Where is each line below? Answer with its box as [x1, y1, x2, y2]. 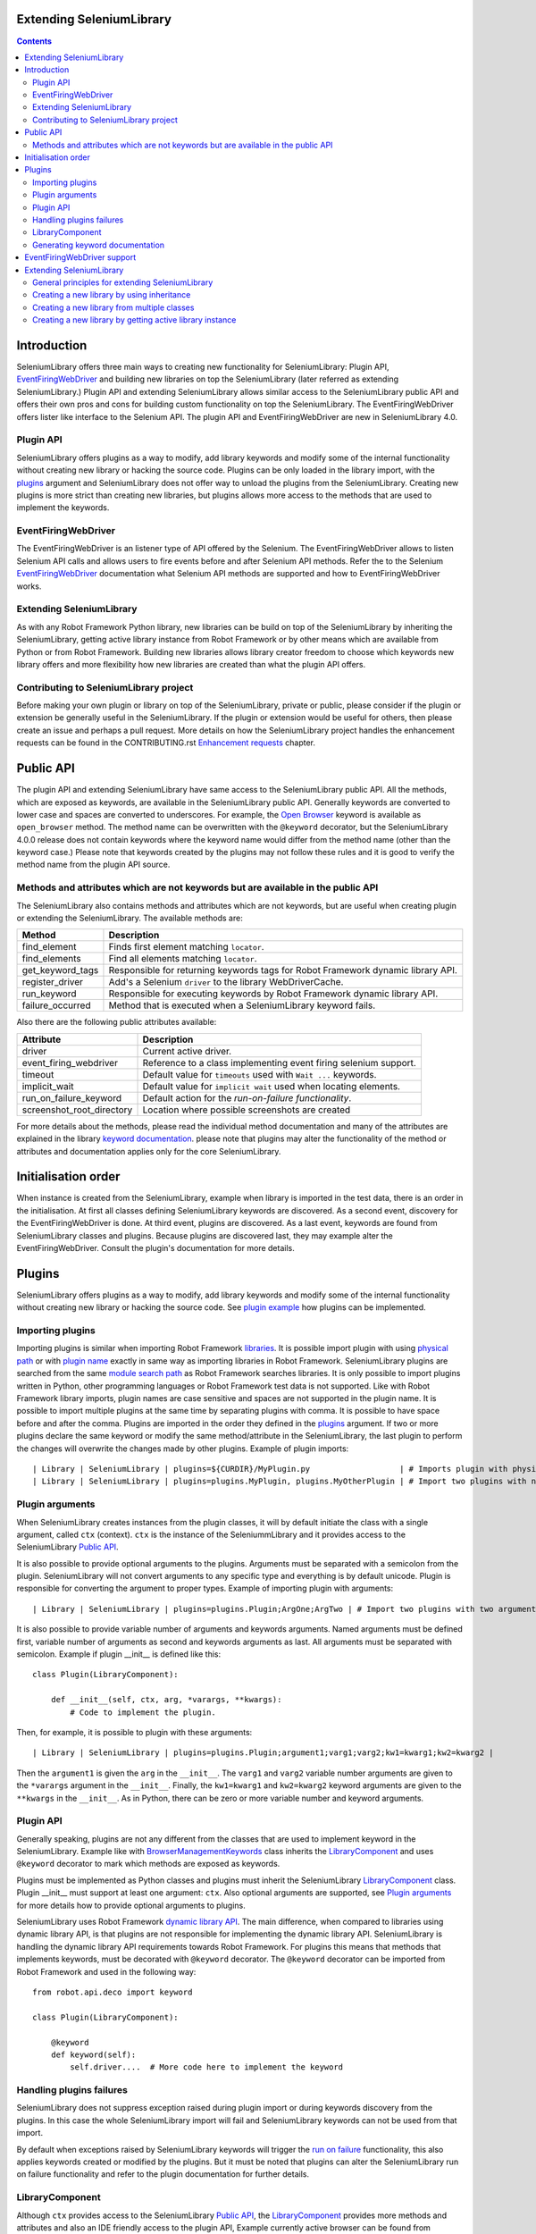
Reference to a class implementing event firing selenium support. [142, 1056, 417, 1069]
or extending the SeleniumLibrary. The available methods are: [16, 912, 243, 923]
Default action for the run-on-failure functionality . [142, 1091, 352, 1104]
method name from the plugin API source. [16, 859, 171, 870]
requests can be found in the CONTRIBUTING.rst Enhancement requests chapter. [16, 737, 316, 748]
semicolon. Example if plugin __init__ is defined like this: [16, 1649, 222, 1659]
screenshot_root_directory [21, 1104, 133, 1116]
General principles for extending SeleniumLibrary [32, 277, 214, 288]
